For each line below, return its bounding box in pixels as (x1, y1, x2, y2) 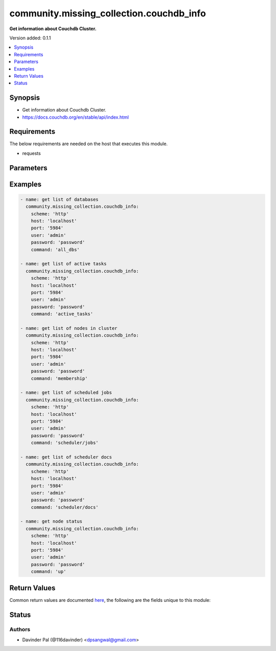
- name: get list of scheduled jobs (20, 390, 112, 396)
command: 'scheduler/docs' (31, 504, 99, 510)
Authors (9, 626, 31, 633)
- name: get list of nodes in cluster (20, 325, 118, 331)
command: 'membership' (31, 375, 88, 381)
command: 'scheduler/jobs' (31, 440, 99, 446)
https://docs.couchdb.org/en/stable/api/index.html (22, 114, 129, 120)
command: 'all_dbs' (31, 246, 80, 253)
